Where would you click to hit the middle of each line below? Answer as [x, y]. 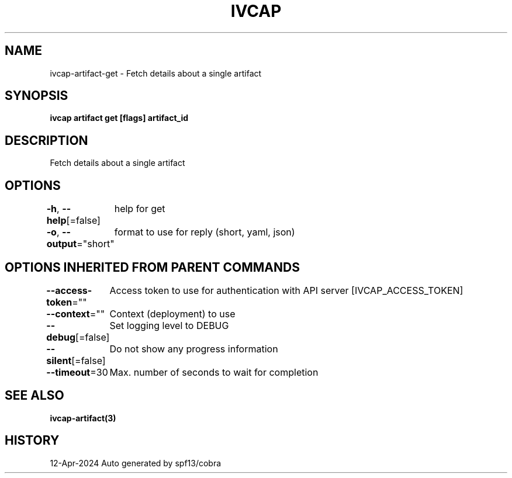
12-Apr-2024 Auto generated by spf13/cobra [136, 463]
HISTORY [32, 441]
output [62, 244]
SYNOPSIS [37, 96]
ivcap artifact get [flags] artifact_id [119, 118]
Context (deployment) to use [172, 314]
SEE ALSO [34, 396]
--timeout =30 [77, 372]
